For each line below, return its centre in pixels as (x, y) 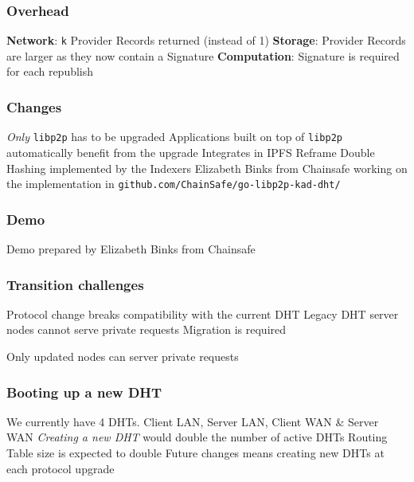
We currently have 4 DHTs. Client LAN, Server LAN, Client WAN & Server (193, 421)
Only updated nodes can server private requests (123, 356)
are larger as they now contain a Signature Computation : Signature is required (203, 55)
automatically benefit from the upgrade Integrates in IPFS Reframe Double (191, 152)
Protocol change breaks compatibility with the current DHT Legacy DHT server (203, 313)
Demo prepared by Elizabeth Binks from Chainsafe (131, 249)
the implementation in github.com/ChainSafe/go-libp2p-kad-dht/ (174, 184)
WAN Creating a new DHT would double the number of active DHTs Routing (197, 437)
